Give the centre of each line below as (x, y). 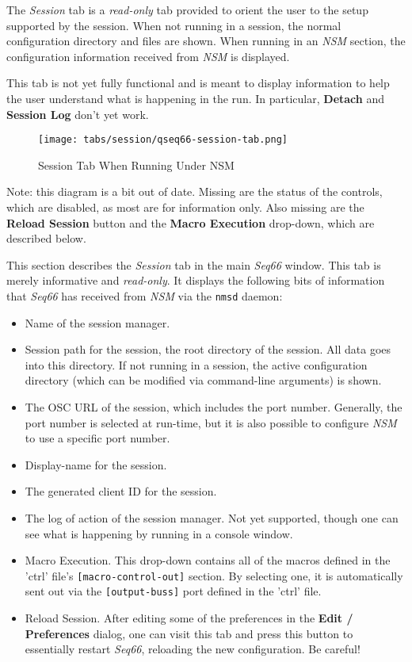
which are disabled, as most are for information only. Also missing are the (185, 207)
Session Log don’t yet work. (78, 114)
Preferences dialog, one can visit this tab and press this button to (189, 633)
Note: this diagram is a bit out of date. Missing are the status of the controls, (195, 191)
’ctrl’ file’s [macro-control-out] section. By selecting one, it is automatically (214, 575)
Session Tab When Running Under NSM (136, 165)
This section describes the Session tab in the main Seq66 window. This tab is (194, 264)
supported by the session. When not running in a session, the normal (174, 25)
